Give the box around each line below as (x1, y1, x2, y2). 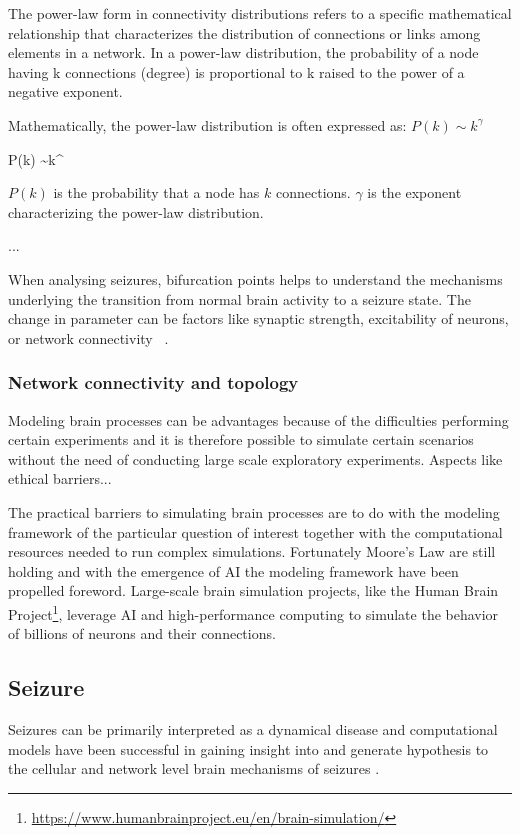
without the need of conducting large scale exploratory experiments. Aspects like (8, 448, 503, 469)
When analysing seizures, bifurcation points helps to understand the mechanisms (8, 268, 503, 289)
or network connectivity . (8, 327, 169, 348)
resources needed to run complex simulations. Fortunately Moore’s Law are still (8, 541, 496, 562)
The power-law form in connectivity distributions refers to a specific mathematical (8, 3, 512, 23)
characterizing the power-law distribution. (8, 201, 264, 222)
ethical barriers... (8, 468, 112, 489)
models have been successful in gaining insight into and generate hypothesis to (8, 738, 489, 759)
